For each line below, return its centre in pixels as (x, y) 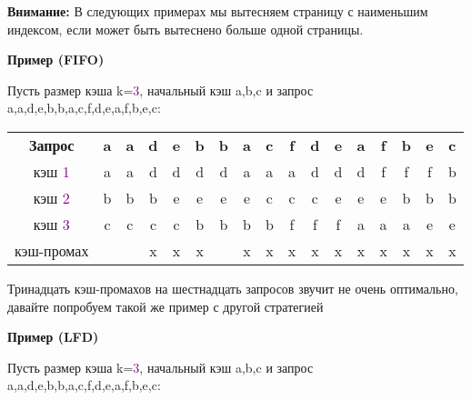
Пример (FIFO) (56, 60)
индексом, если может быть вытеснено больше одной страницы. (185, 29)
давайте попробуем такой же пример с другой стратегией (165, 306)
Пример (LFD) (53, 337)
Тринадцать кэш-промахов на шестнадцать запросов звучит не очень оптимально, (233, 288)
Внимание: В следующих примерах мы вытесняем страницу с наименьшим (218, 11)
